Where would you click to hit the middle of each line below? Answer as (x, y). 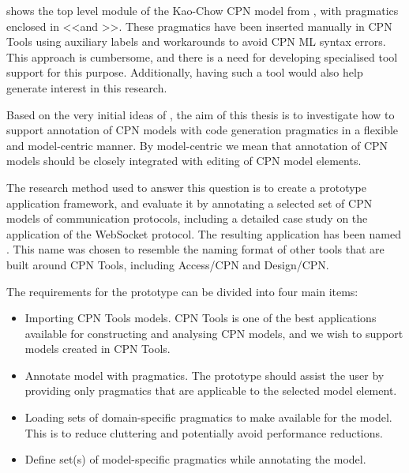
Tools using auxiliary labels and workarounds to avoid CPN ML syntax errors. (196, 41)
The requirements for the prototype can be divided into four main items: (182, 291)
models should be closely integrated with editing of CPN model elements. (184, 161)
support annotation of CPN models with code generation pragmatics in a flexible (203, 130)
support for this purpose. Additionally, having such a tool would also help (185, 72)
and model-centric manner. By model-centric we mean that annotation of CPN (197, 145)
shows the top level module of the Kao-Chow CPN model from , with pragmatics (203, 10)
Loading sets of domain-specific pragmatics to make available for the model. (208, 417)
